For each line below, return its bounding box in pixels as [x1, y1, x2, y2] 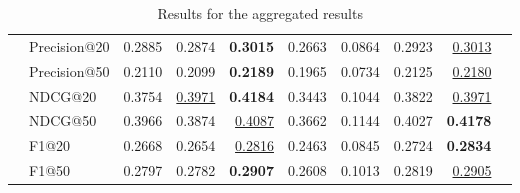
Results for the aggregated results [157, 3, 363, 23]
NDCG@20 [29, 85, 97, 106]
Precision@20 [29, 35, 110, 56]
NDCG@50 [29, 110, 97, 131]
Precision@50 [29, 60, 110, 81]
